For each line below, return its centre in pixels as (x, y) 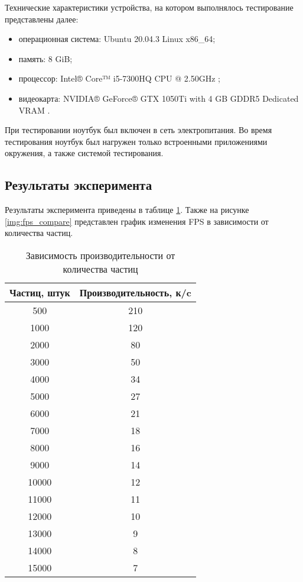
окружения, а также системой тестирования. (84, 153)
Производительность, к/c (135, 292)
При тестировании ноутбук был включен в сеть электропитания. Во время (139, 130)
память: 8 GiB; (45, 58)
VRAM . (34, 110)
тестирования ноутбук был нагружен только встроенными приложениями (136, 141)
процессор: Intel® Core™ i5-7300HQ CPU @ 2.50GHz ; (119, 78)
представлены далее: (42, 19)
